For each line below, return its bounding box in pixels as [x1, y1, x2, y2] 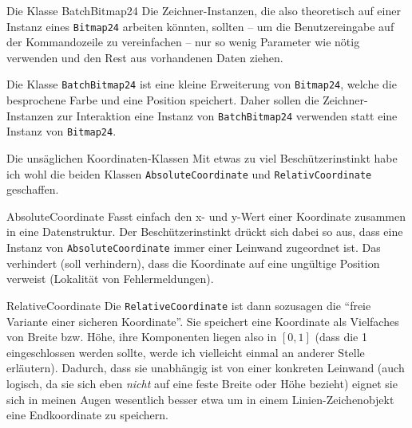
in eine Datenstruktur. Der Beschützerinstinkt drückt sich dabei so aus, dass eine [6, 223, 403, 240]
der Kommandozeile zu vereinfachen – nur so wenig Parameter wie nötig [6, 33, 360, 50]
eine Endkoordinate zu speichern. [6, 406, 168, 423]
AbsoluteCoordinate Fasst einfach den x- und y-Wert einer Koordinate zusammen [6, 207, 406, 224]
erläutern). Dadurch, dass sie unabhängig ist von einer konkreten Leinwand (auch [6, 359, 405, 376]
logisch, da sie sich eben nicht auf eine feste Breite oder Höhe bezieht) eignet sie [6, 375, 398, 391]
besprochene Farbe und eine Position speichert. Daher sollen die [6, 92, 319, 108]
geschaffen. [6, 181, 59, 198]
